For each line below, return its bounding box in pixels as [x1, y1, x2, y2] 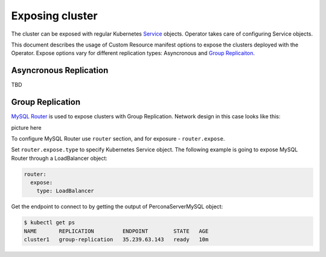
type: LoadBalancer [36, 188, 95, 194]
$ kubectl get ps [24, 219, 75, 226]
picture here [11, 124, 42, 131]
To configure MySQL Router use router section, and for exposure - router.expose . [11, 135, 225, 142]
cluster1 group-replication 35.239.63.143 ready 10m [24, 236, 209, 243]
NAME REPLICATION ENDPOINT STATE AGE [24, 227, 209, 235]
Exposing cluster [11, 9, 98, 22]
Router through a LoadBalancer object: [11, 154, 108, 162]
